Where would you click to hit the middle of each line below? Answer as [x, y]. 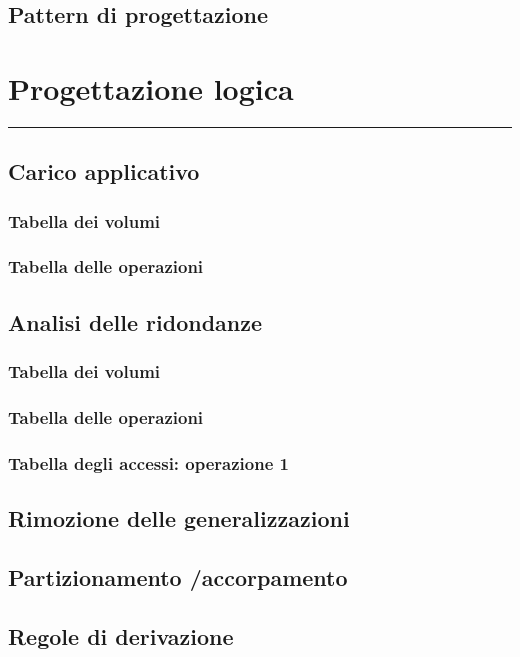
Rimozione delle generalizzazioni [179, 518]
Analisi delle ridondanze [135, 321]
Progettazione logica [151, 87]
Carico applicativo [104, 171]
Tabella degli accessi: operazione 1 [148, 462]
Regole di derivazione [121, 635]
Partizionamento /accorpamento [178, 576]
